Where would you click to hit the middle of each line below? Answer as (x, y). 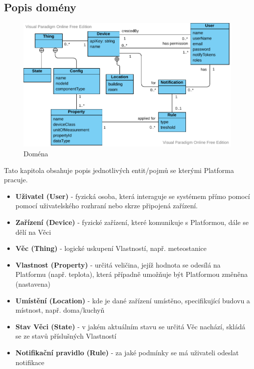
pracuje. (16, 180)
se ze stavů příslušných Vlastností (66, 336)
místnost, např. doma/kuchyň (60, 310)
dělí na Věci (33, 232)
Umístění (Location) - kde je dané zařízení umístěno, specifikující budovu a (133, 300)
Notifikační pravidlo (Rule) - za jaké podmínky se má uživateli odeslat (127, 352)
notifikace (30, 362)
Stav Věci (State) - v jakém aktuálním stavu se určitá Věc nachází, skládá (130, 326)
